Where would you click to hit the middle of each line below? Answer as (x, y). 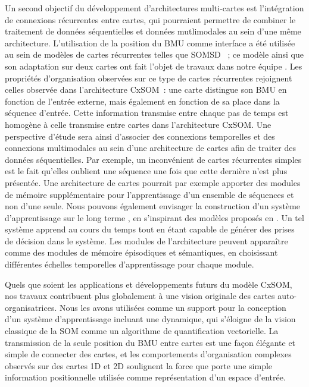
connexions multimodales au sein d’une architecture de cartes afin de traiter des (151, 148)
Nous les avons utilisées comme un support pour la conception (173, 307)
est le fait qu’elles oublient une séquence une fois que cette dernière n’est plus (146, 171)
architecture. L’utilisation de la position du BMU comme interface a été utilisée (150, 43)
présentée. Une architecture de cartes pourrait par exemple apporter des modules (153, 182)
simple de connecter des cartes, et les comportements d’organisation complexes (148, 354)
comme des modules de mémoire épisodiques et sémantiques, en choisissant (141, 252)
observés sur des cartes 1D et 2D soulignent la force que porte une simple (139, 365)
